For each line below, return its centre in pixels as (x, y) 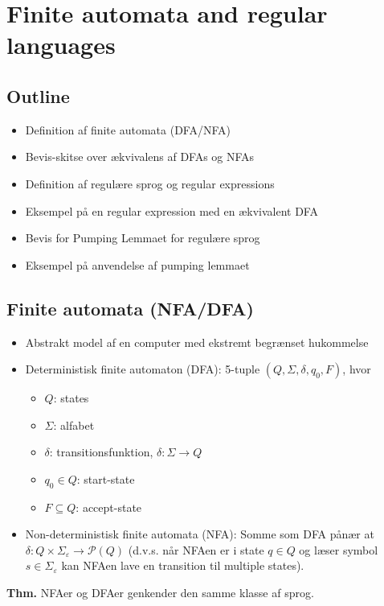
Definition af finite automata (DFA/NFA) (128, 129)
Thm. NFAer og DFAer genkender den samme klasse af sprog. (160, 593)
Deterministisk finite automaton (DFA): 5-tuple (143, 369)
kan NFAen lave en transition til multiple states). (183, 565)
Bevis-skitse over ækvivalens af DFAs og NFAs (140, 157)
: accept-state (109, 507)
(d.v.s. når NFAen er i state (196, 549)
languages (61, 45)
